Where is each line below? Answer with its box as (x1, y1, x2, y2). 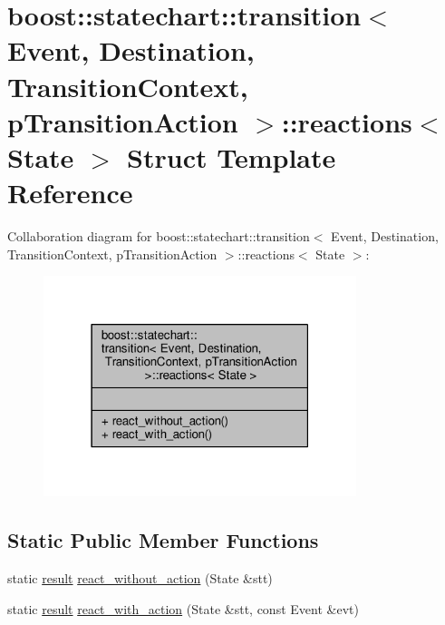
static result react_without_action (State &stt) (7, 569, 273, 588)
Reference (7, 174, 133, 211)
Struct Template (127, 138, 336, 175)
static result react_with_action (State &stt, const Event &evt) (7, 599, 359, 618)
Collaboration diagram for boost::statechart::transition (7, 227, 310, 246)
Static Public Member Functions (7, 526, 319, 554)
